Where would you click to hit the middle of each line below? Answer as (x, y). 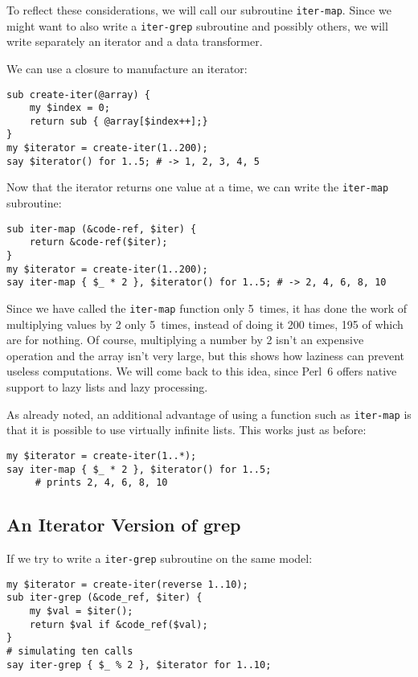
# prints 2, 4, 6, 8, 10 (101, 483)
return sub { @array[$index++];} (119, 121)
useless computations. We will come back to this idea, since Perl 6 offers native (202, 371)
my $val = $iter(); (81, 611)
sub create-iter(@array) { (78, 94)
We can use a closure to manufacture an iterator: (127, 68)
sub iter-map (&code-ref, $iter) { (102, 229)
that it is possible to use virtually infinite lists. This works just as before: (186, 430)
